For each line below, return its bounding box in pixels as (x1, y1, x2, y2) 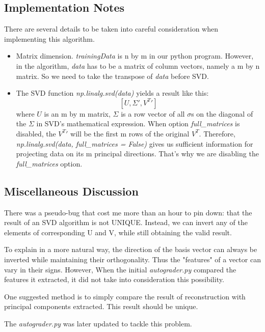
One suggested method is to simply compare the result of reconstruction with (4, 291, 246, 301)
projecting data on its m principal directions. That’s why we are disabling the (16, 148, 259, 159)
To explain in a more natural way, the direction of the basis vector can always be (4, 244, 257, 255)
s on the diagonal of (191, 108, 253, 119)
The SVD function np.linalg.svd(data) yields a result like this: (16, 88, 209, 98)
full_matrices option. (16, 158, 83, 169)
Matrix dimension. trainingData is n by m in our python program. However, (16, 50, 254, 61)
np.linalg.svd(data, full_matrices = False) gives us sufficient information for (16, 138, 253, 149)
